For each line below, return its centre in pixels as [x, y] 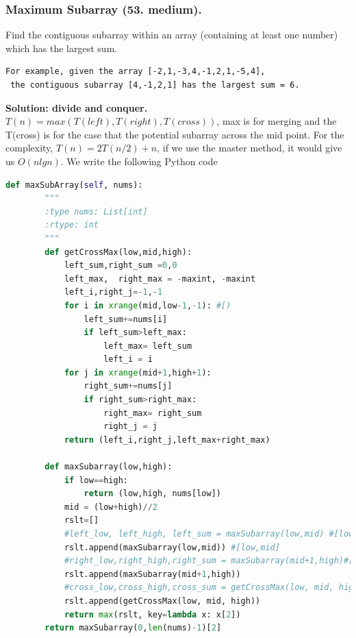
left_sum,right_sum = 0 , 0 [120, 266]
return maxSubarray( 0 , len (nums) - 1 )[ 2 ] [133, 628]
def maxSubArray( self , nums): [74, 185]
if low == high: [96, 480]
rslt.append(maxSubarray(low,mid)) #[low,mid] [172, 547]
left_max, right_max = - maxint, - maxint [160, 279]
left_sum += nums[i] [126, 319]
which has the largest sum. [62, 48]
